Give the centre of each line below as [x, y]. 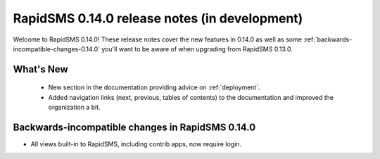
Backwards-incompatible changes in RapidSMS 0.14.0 [134, 127]
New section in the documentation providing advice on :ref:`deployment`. [154, 87]
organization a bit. [75, 107]
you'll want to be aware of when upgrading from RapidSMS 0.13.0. [197, 49]
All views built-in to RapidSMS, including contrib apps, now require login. [136, 144]
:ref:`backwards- [328, 39]
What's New [40, 69]
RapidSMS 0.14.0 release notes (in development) [158, 18]
